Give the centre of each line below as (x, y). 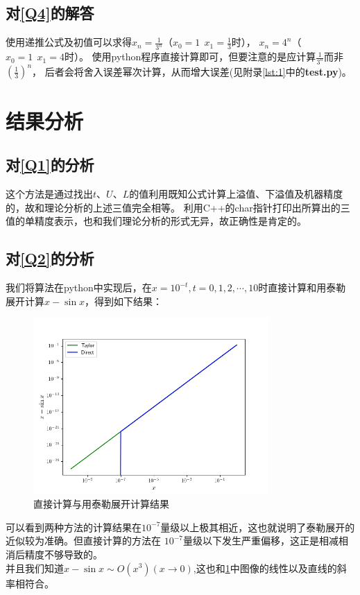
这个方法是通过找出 (49, 194)
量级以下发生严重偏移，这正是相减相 (265, 541)
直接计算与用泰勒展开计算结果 (101, 504)
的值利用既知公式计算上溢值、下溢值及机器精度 (236, 194)
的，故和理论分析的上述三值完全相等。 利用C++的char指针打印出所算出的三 (178, 207)
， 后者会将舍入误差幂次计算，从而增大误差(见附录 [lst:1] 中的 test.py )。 (192, 71)
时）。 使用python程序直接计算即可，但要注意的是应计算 (190, 57)
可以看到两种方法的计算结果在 (74, 527)
